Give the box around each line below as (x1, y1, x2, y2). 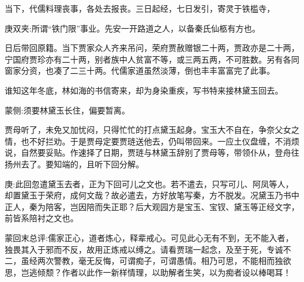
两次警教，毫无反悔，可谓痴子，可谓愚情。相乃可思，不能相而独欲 (37, 255, 291, 267)
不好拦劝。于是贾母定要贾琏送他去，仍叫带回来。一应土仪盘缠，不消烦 (29, 135, 299, 147)
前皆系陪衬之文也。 (5, 212, 78, 224)
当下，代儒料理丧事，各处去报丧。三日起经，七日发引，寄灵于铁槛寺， (5, 2, 275, 14)
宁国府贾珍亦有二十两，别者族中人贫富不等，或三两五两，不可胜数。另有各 (5, 53, 291, 65)
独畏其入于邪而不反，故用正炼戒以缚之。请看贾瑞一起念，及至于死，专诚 (5, 243, 283, 255)
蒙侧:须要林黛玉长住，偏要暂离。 (5, 104, 130, 116)
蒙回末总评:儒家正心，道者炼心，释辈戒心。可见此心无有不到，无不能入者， (5, 231, 293, 243)
